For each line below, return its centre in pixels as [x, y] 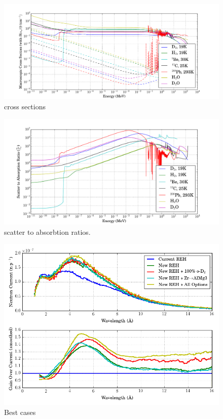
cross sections [25, 106]
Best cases [20, 412]
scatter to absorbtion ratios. [47, 232]
